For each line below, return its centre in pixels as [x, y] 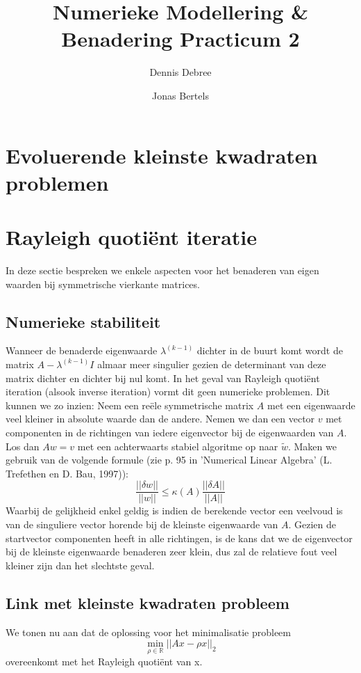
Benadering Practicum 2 [180, 39]
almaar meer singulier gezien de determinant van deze [212, 364]
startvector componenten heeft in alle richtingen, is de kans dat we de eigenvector [179, 538]
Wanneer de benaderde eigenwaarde [82, 350]
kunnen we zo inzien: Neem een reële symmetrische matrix [130, 405]
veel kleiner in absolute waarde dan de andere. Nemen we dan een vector [160, 419]
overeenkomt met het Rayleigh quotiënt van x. [104, 662]
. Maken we [312, 446]
